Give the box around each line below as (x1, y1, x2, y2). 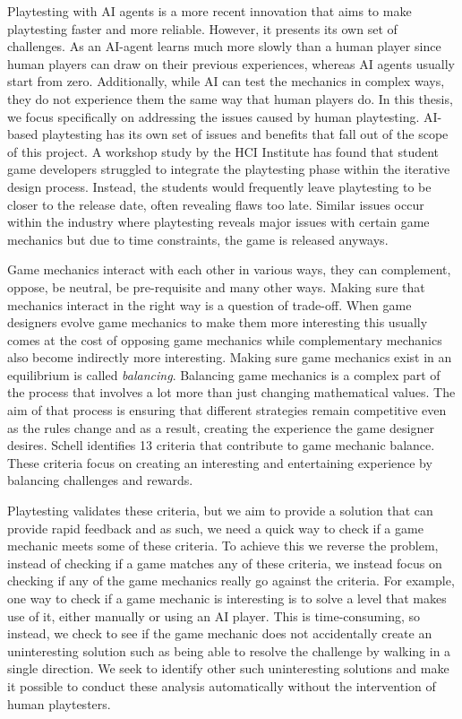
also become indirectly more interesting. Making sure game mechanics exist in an (7, 348, 452, 367)
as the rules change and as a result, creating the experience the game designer (7, 418, 434, 437)
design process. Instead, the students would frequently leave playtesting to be (7, 177, 432, 195)
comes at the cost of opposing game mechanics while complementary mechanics (7, 330, 442, 349)
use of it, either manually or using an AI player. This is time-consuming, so (7, 606, 421, 625)
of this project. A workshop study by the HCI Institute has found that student (7, 142, 440, 160)
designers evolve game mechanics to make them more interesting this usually (7, 313, 428, 332)
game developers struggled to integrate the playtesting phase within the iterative (7, 160, 450, 178)
